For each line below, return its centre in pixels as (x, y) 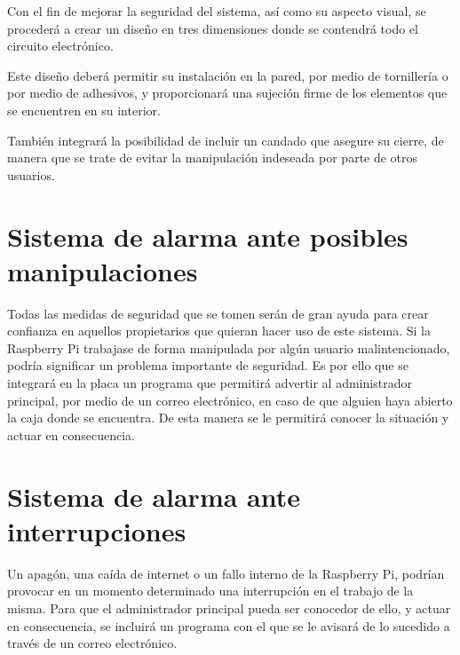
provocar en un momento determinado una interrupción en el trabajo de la (210, 591)
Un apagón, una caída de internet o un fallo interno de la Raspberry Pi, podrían (226, 573)
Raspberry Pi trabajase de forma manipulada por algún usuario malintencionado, (229, 347)
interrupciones (97, 530)
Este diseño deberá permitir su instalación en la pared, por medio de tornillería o (228, 75)
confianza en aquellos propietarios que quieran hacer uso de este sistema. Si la (219, 331)
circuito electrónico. (60, 46)
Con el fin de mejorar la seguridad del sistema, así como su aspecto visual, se (217, 11)
